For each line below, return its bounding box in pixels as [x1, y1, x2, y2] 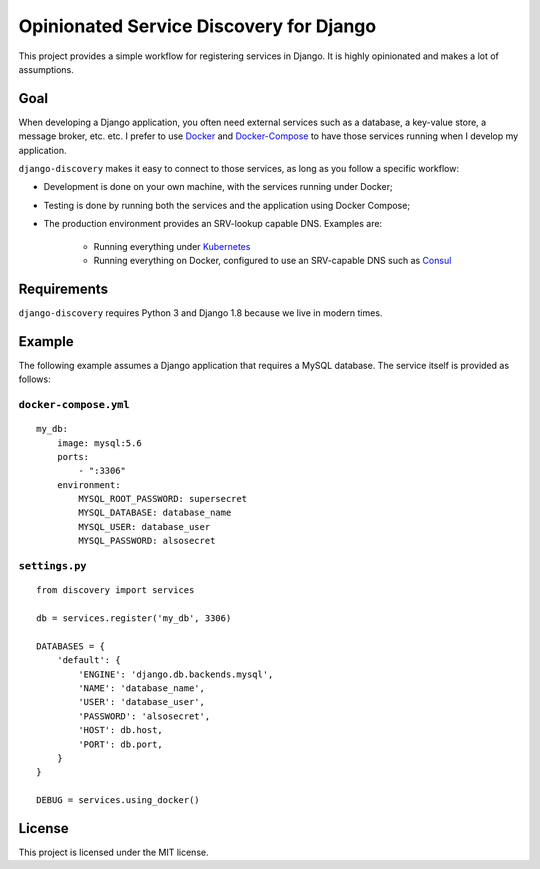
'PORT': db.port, [78, 738, 164, 750]
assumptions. [18, 63, 74, 75]
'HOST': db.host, [78, 725, 164, 736]
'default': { [56, 655, 121, 666]
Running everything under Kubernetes [93, 240, 251, 252]
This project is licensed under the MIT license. [18, 846, 209, 858]
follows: [18, 373, 51, 385]
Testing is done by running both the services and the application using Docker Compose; [43, 199, 410, 211]
